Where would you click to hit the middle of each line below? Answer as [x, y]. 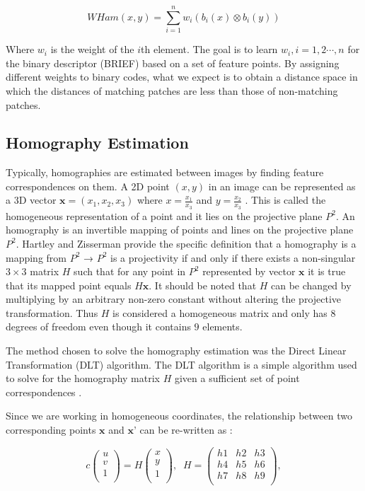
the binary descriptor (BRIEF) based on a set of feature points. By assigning [173, 63]
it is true [327, 271]
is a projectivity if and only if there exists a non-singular [233, 257]
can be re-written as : [186, 430]
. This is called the [285, 200]
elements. [222, 327]
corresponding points [51, 430]
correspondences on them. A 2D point [88, 186]
